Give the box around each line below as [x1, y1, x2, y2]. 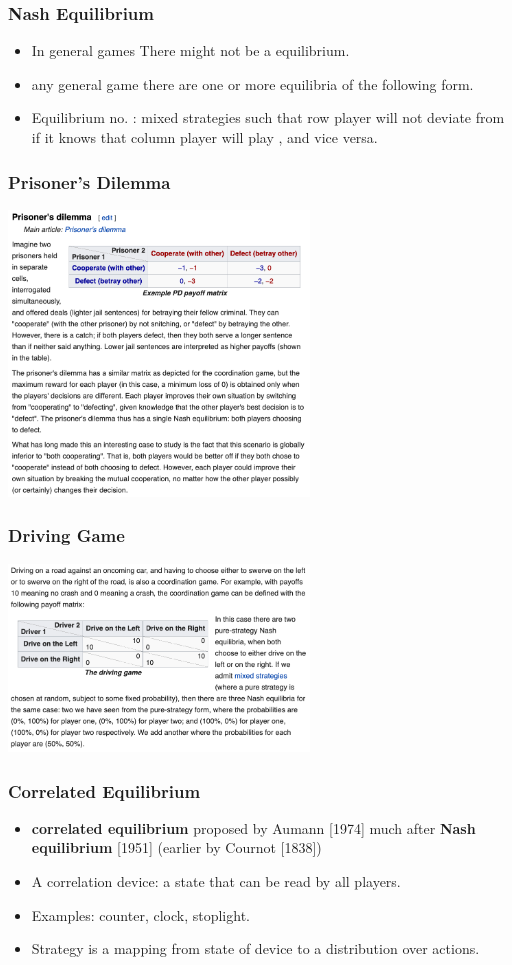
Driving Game [8, 523, 125, 548]
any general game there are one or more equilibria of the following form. [31, 73, 474, 94]
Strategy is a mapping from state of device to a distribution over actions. [31, 938, 480, 959]
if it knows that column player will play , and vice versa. [31, 127, 378, 147]
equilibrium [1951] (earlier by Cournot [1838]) [31, 837, 322, 858]
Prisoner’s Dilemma [8, 169, 171, 194]
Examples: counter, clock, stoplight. [31, 904, 250, 925]
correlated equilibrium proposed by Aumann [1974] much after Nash [31, 817, 476, 838]
